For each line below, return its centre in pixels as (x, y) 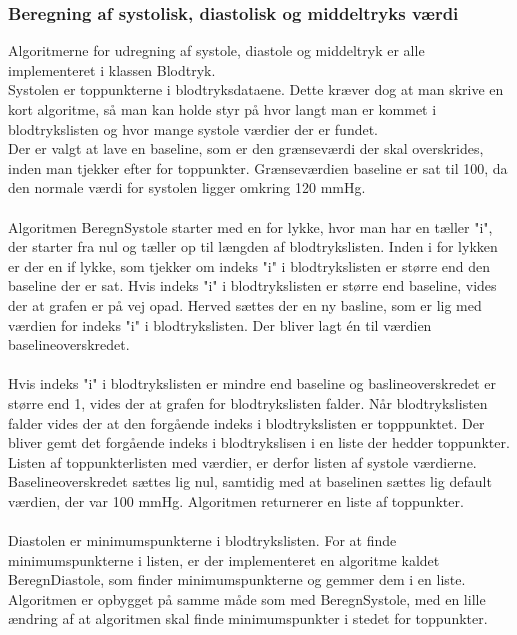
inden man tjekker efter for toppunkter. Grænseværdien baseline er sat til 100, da (258, 167)
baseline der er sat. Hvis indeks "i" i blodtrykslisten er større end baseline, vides (252, 285)
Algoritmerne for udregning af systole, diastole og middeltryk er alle (216, 50)
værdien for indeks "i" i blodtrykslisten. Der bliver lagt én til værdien (220, 324)
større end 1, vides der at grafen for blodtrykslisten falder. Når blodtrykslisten (248, 402)
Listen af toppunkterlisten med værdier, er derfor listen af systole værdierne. (242, 461)
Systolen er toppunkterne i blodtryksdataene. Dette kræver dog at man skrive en (256, 89)
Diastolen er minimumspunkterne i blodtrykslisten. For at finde (202, 540)
